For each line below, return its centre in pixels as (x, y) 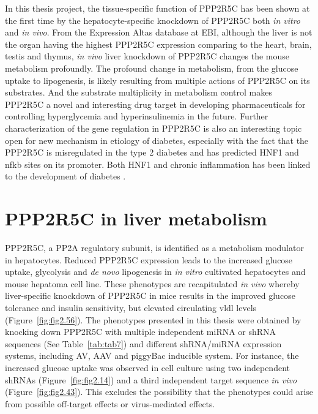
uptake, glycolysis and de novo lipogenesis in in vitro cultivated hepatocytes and (155, 272)
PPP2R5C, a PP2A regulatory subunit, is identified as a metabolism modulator (154, 248)
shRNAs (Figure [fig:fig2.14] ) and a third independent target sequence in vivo (151, 379)
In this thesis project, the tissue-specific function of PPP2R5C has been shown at (157, 8)
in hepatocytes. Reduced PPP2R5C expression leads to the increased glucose (149, 259)
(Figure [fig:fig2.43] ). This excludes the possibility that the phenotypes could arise (159, 392)
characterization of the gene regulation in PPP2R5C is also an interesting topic (153, 128)
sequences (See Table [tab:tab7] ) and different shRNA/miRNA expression (143, 343)
